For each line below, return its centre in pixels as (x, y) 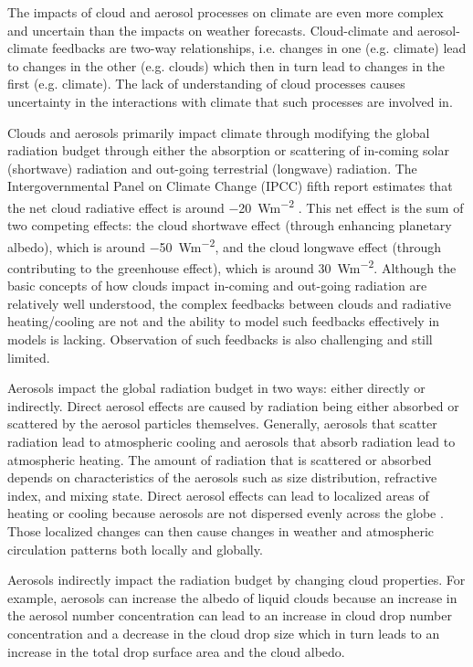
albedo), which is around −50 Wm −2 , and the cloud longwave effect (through (225, 245)
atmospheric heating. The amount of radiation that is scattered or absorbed (220, 459)
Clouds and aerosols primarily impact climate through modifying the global (219, 132)
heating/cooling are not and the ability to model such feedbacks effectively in (224, 321)
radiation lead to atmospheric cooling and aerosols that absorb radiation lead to (231, 442)
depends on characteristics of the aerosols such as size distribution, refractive (222, 477)
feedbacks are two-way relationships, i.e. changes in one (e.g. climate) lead (259, 48)
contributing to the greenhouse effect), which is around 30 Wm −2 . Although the (232, 266)
